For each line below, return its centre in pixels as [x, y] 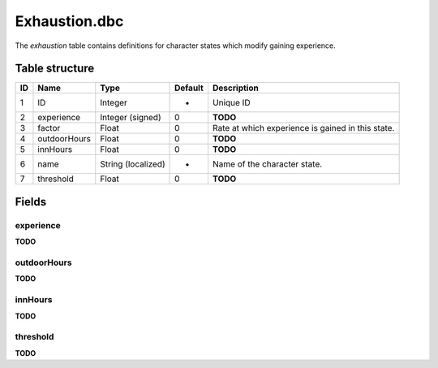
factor [49, 128]
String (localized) [133, 164]
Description [235, 88]
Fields [31, 202]
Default [189, 88]
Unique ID [231, 103]
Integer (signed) [131, 118]
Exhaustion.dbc [69, 21]
